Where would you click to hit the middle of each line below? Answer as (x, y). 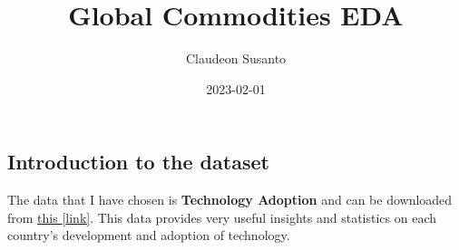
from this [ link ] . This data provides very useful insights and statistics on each (222, 217)
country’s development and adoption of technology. (149, 235)
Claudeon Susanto (236, 58)
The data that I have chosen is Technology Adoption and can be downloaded (230, 200)
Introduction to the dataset (138, 162)
